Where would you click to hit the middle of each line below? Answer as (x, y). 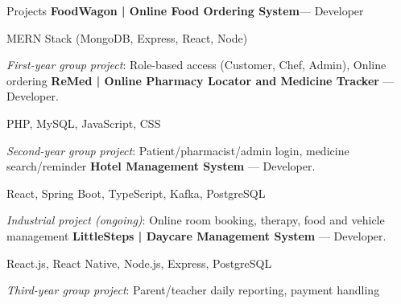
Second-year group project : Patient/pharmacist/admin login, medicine (178, 150)
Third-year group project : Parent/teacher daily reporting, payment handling (193, 290)
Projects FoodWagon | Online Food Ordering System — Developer (185, 10)
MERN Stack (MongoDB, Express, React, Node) (127, 37)
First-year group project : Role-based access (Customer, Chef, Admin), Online (196, 65)
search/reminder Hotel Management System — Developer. (161, 166)
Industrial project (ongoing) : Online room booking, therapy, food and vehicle (196, 220)
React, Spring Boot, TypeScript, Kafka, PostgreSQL (136, 193)
